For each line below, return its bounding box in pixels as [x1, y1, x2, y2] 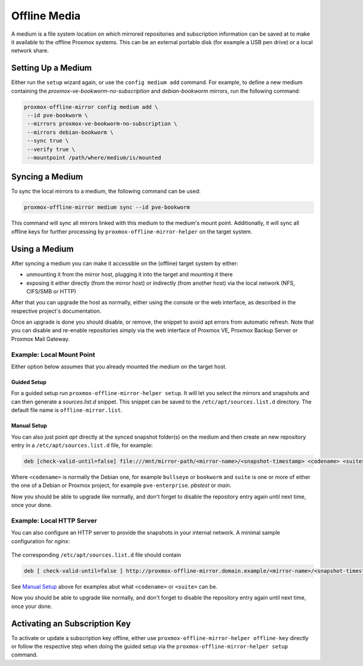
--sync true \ [27, 137, 69, 145]
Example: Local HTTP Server [11, 516, 97, 524]
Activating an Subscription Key [11, 618, 131, 628]
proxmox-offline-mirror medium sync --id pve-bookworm [24, 204, 190, 211]
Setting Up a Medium [11, 63, 92, 73]
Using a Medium [11, 244, 74, 254]
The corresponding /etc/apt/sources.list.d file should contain [11, 551, 181, 558]
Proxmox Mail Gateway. [11, 335, 70, 342]
